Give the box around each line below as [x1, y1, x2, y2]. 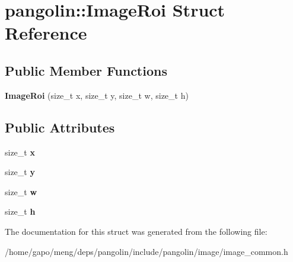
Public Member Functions [5, 61, 167, 79]
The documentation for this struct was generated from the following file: [5, 225, 267, 237]
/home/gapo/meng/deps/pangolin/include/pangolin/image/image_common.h [5, 245, 288, 257]
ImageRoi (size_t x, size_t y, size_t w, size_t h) [5, 89, 189, 101]
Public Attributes [5, 118, 115, 136]
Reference [5, 21, 87, 45]
